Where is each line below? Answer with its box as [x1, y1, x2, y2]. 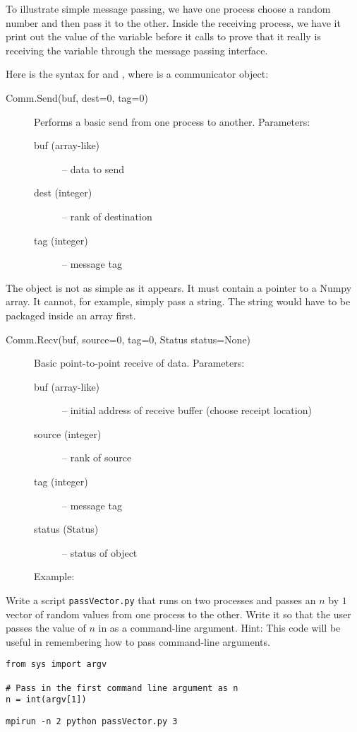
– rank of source [62, 450, 132, 465]
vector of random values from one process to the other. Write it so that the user [6, 606, 351, 621]
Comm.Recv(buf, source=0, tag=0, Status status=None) [6, 331, 251, 346]
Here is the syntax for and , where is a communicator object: [6, 66, 269, 81]
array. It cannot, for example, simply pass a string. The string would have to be [6, 294, 351, 309]
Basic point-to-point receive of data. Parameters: [34, 355, 245, 370]
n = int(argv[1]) [6, 695, 87, 705]
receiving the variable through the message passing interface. [6, 42, 268, 57]
